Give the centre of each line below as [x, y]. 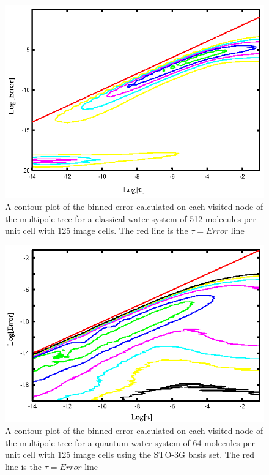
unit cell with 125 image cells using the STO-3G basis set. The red [130, 454]
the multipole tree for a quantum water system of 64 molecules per [130, 442]
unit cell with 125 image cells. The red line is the [97, 230]
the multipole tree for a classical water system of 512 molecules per [131, 218]
